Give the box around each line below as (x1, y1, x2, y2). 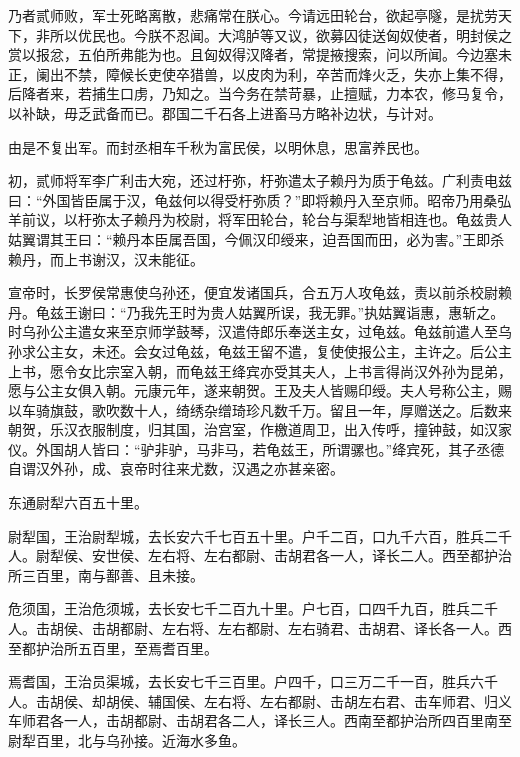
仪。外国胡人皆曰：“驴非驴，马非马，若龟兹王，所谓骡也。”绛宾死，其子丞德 (8, 438, 505, 459)
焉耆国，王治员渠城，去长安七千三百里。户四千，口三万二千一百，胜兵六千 (8, 671, 498, 692)
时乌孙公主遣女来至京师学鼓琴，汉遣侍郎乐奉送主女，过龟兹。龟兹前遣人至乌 (8, 321, 512, 342)
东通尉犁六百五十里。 (8, 492, 148, 513)
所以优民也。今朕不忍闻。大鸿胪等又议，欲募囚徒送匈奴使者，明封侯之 (49, 24, 512, 45)
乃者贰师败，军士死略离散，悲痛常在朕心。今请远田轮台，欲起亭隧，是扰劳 (8, 5, 498, 25)
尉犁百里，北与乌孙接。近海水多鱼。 (8, 730, 246, 750)
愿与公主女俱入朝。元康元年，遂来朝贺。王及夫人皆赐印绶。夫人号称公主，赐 (8, 380, 512, 401)
